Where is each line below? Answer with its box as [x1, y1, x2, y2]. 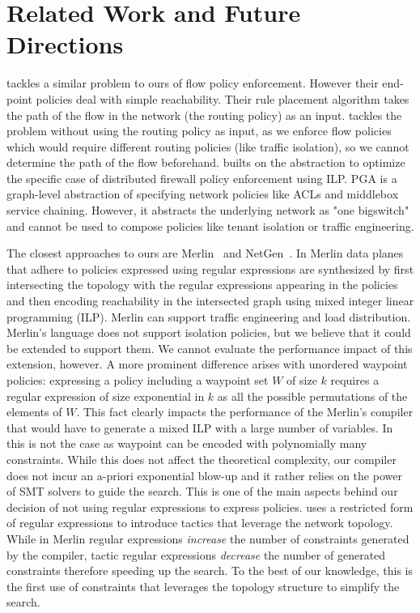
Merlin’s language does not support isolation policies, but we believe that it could [6, 324, 411, 341]
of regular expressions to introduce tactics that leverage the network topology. [6, 514, 393, 531]
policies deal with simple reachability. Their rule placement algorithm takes [36, 90, 409, 107]
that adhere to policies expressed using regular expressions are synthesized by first [6, 260, 414, 277]
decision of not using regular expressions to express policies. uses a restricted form [6, 498, 414, 515]
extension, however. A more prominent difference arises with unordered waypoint [6, 355, 408, 372]
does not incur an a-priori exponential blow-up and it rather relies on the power [6, 466, 402, 483]
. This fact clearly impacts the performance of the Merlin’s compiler [76, 403, 414, 420]
